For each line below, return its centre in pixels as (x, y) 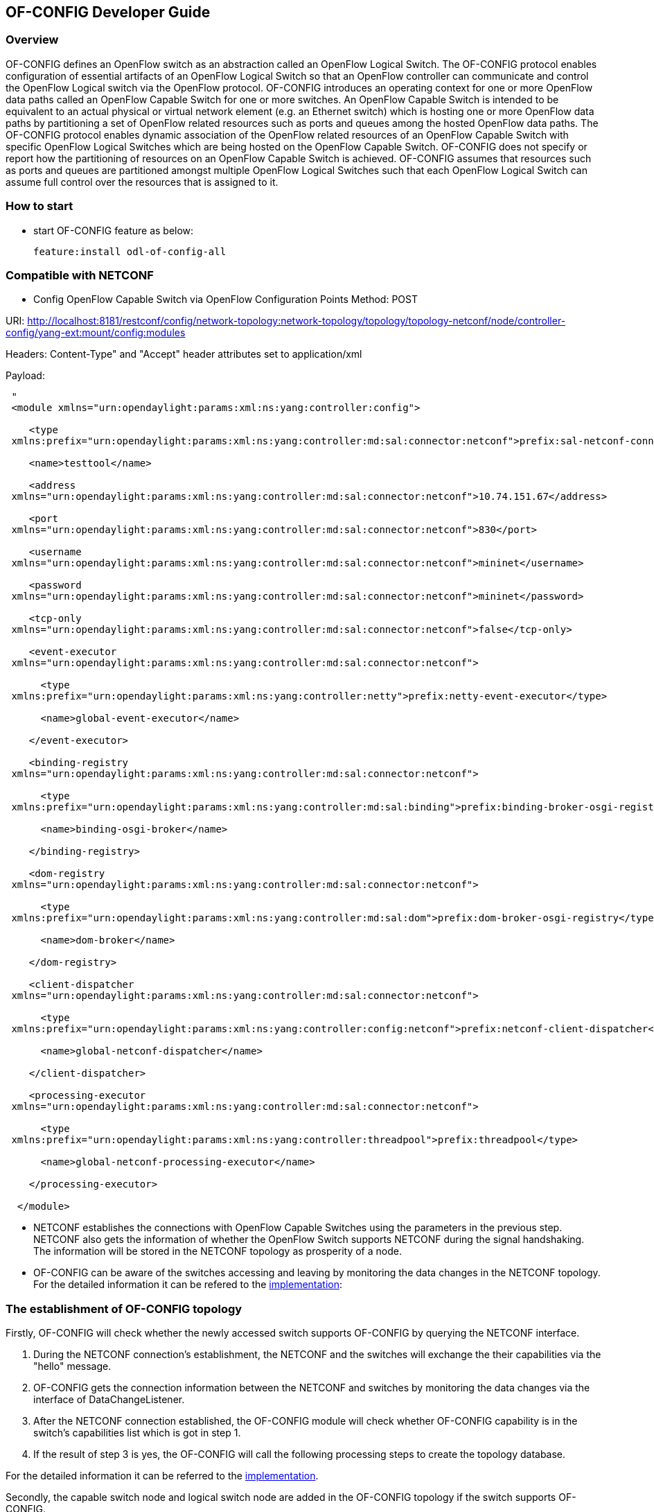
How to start (39, 206)
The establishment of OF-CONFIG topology (124, 1309)
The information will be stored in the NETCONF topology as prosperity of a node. (218, 1251)
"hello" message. (72, 1366)
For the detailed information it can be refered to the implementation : (188, 1285)
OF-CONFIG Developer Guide (108, 12)
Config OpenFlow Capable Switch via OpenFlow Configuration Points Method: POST (226, 299)
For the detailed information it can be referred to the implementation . (162, 1476)
